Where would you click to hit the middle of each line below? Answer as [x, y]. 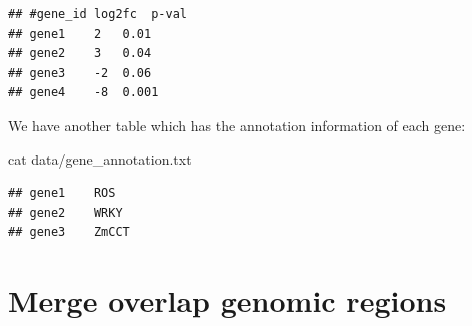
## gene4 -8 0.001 [83, 92]
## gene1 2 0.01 [80, 33]
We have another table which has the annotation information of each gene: [237, 124]
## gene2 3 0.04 [80, 53]
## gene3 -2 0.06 [80, 72]
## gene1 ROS [62, 193]
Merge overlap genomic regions [227, 300]
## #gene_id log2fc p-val [97, 14]
